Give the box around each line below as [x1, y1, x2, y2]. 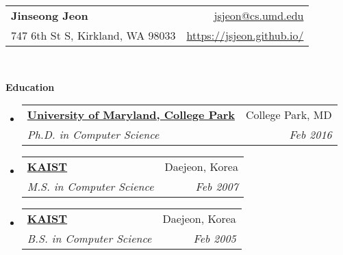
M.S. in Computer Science [27, 178, 154, 195]
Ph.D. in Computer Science [27, 126, 160, 143]
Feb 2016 [289, 126, 332, 143]
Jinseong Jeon [11, 8, 88, 23]
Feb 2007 [195, 178, 238, 195]
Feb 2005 [193, 230, 236, 247]
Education [5, 79, 55, 94]
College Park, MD [245, 107, 332, 123]
